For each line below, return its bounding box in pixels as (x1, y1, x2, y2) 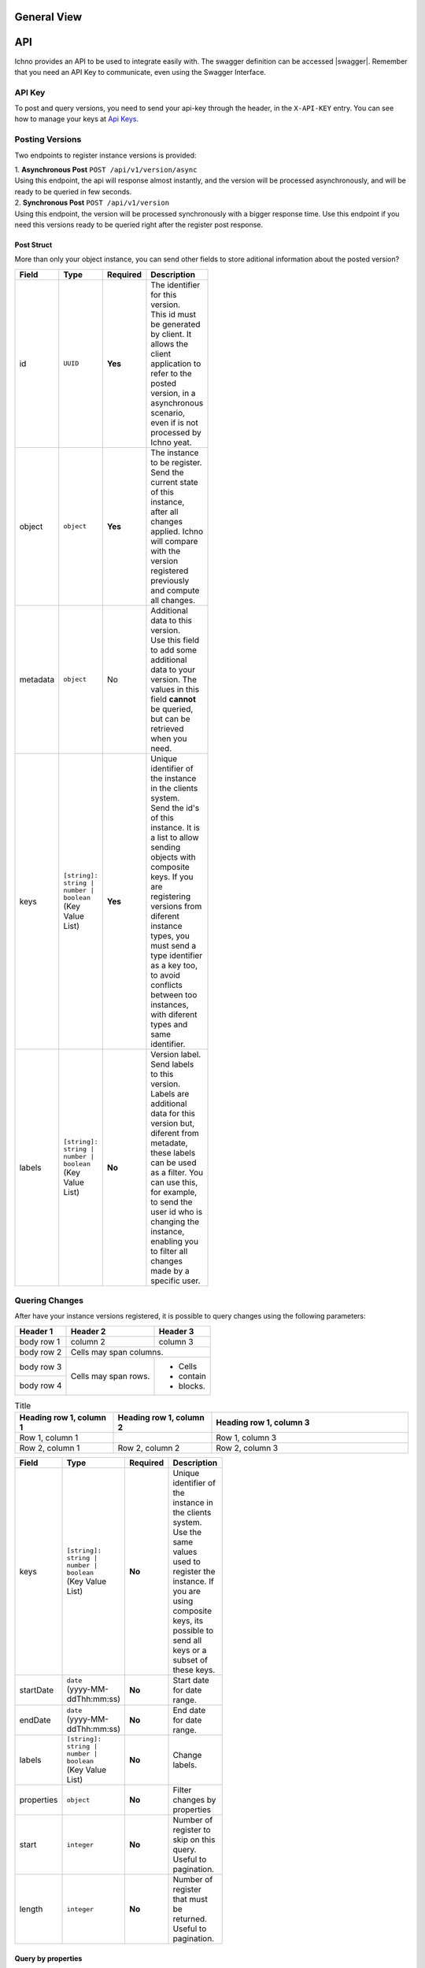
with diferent (150, 1008, 198, 1019)
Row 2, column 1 (19, 1443, 80, 1454)
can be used (150, 1157, 197, 1168)
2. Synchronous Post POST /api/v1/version (14, 198, 169, 208)
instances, (150, 999, 189, 1010)
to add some (150, 644, 197, 655)
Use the (172, 1527, 202, 1538)
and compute (150, 585, 200, 596)
